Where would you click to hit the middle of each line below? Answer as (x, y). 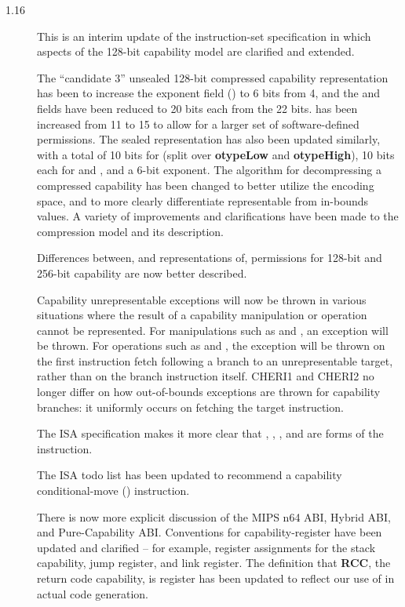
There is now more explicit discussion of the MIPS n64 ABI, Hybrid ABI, (214, 516)
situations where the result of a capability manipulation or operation (202, 315)
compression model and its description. (130, 231)
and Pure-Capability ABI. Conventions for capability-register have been (210, 532)
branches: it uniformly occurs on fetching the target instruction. (190, 407)
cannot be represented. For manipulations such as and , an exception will (213, 330)
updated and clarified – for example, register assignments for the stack (206, 547)
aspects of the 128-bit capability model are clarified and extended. (196, 51)
